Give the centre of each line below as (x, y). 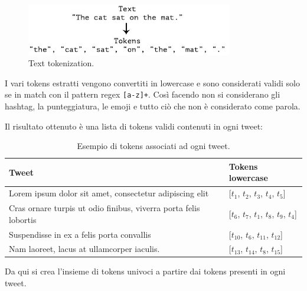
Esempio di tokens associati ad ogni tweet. (153, 146)
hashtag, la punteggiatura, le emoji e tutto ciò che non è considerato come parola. (153, 106)
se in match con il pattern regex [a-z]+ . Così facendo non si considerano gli (143, 94)
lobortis (23, 219)
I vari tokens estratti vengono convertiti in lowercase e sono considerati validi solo (152, 83)
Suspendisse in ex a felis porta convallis (80, 234)
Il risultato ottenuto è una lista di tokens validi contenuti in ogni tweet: (134, 126)
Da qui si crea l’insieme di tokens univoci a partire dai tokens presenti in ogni (145, 271)
